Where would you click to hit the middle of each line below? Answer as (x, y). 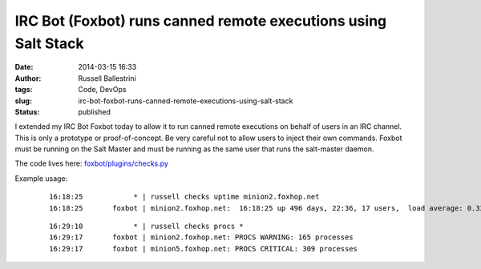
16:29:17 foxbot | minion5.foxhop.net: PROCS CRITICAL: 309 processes (204, 249)
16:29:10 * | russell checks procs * (146, 227)
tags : (24, 90)
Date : (24, 67)
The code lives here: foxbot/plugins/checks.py (91, 163)
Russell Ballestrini (107, 78)
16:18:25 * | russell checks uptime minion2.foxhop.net (184, 197)
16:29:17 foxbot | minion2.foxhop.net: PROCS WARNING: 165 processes (201, 237)
